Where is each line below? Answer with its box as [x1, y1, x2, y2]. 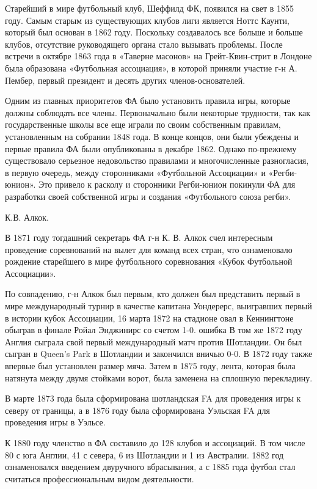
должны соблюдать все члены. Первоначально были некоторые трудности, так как [5, 106, 311, 119]
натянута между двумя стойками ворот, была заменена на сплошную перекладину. [5, 371, 313, 384]
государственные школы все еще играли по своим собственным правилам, [5, 118, 281, 131]
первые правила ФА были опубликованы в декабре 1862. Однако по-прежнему [5, 142, 297, 155]
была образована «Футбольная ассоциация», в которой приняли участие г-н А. [5, 61, 297, 74]
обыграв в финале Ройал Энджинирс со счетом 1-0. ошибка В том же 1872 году [5, 323, 302, 336]
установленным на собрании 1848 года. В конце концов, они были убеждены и [5, 130, 299, 142]
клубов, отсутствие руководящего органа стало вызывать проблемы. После [5, 37, 283, 50]
